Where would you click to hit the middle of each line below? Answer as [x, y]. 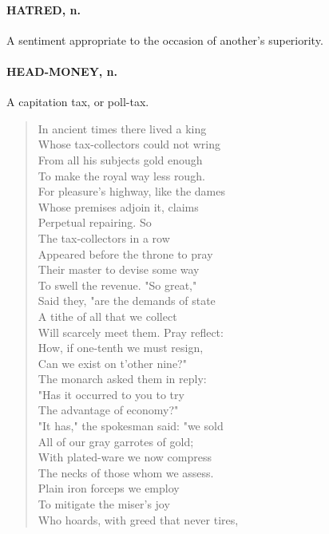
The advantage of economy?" [108, 410]
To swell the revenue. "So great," [117, 285]
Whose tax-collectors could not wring [129, 144]
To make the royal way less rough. [121, 175]
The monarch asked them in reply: [122, 379]
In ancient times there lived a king [122, 128]
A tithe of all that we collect [107, 316]
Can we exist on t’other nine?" [112, 363]
